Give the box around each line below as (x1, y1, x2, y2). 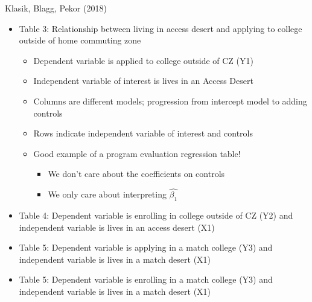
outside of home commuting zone (19, 34, 141, 47)
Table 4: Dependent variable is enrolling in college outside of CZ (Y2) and (19, 208, 293, 221)
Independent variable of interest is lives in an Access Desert (33, 74, 253, 87)
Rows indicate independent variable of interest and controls (33, 127, 253, 140)
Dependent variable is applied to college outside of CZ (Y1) (33, 54, 253, 66)
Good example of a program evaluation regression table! (33, 147, 241, 159)
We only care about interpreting (48, 188, 167, 201)
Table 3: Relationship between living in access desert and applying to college (19, 22, 302, 34)
